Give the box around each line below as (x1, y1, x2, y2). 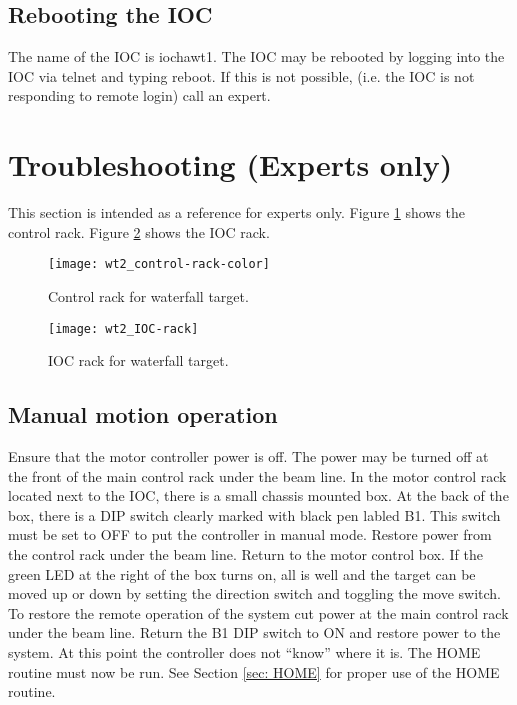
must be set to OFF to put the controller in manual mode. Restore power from (8, 524, 492, 545)
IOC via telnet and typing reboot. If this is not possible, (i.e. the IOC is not (8, 65, 475, 86)
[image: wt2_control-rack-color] (48, 257, 270, 272)
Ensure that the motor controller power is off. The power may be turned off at (8, 446, 489, 466)
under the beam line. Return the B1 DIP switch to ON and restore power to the (8, 622, 501, 643)
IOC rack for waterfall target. (48, 350, 229, 371)
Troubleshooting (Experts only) (8, 144, 453, 185)
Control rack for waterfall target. (48, 285, 249, 306)
